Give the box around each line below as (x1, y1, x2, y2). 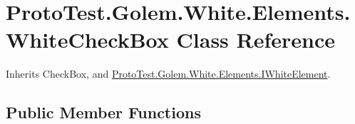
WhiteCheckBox (6, 25, 169, 54)
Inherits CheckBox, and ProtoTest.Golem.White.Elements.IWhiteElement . (6, 66, 331, 81)
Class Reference (176, 25, 336, 54)
